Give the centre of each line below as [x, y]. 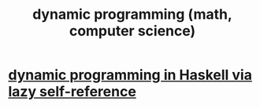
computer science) [132, 31]
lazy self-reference [72, 92]
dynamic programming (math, [132, 14]
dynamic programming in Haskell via [130, 75]
